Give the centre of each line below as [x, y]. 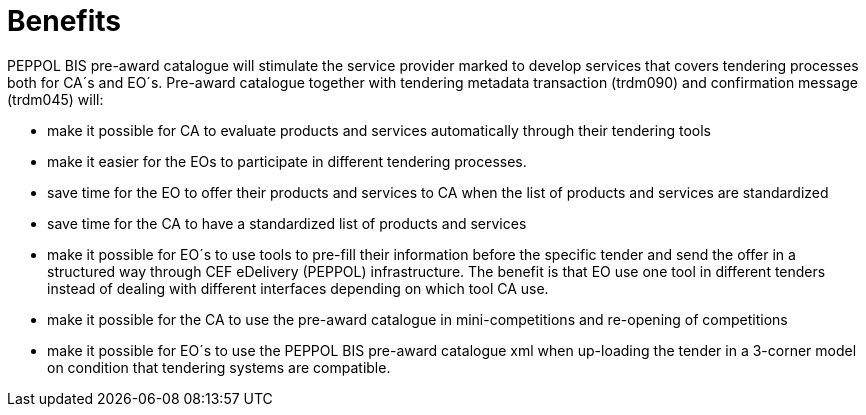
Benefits [64, 21]
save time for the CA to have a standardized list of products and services [287, 223]
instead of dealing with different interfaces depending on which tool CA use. [298, 288]
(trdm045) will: [55, 99]
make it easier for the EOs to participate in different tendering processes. [287, 161]
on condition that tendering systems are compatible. [219, 367]
